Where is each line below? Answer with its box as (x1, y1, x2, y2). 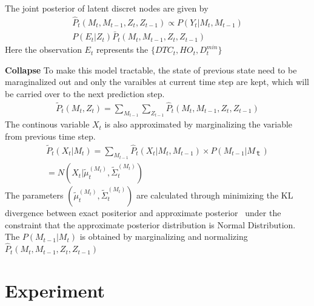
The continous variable (5, 118, 90, 131)
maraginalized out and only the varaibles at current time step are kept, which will (5, 75, 310, 88)
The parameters (5, 189, 64, 202)
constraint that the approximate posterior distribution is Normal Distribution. (5, 218, 296, 231)
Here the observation (5, 43, 82, 56)
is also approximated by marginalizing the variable (104, 118, 293, 131)
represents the (96, 43, 149, 56)
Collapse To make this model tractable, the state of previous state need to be (5, 63, 297, 76)
